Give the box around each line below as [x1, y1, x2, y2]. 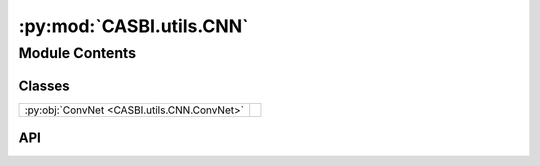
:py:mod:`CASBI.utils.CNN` [18, 15, 249, 37]
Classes [18, 77, 70, 94]
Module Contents [18, 44, 137, 62]
